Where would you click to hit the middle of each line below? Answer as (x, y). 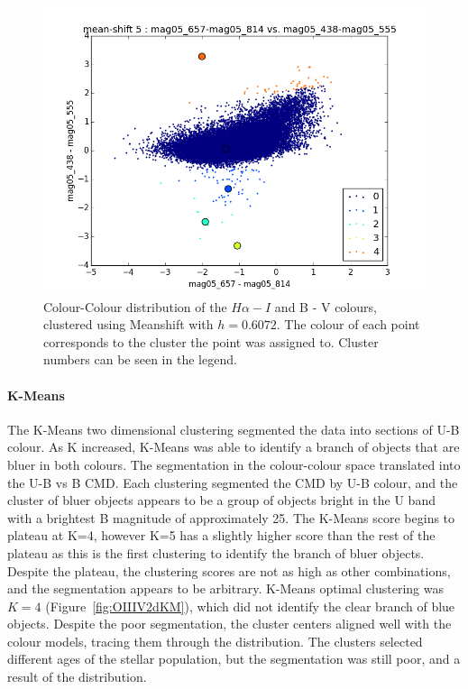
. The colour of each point (348, 324)
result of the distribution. (77, 677)
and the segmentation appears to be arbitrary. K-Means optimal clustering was (225, 588)
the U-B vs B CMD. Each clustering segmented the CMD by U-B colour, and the (233, 482)
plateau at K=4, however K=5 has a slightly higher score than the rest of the (221, 535)
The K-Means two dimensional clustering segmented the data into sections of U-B (234, 429)
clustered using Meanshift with (128, 324)
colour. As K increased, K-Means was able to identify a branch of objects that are (234, 447)
